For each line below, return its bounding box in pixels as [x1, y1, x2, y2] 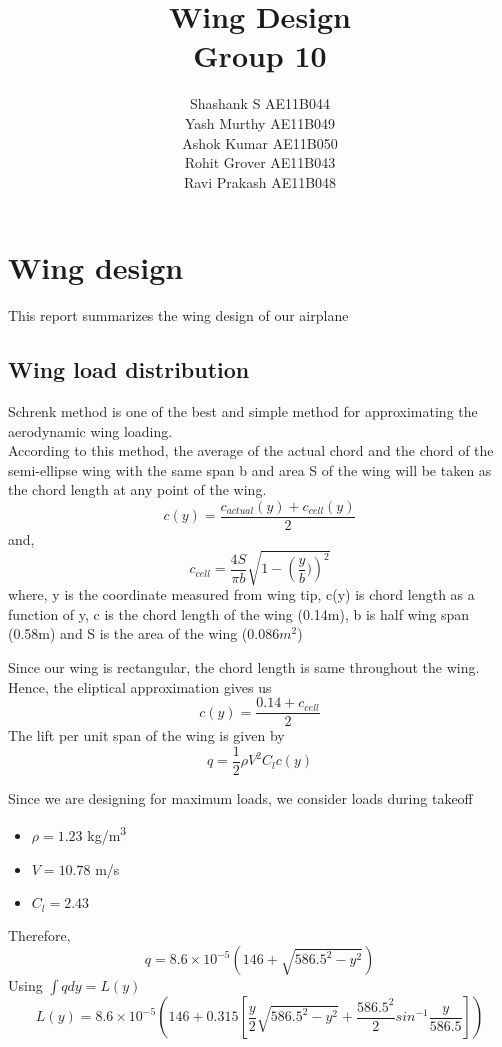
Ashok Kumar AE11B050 [182, 132, 338, 153]
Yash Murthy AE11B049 [184, 112, 336, 133]
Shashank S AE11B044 [189, 93, 331, 114]
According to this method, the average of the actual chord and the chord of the [8, 440, 494, 461]
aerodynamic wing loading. [8, 420, 173, 441]
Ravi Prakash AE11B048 [183, 171, 337, 192]
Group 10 [193, 35, 327, 76]
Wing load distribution [8, 354, 250, 385]
